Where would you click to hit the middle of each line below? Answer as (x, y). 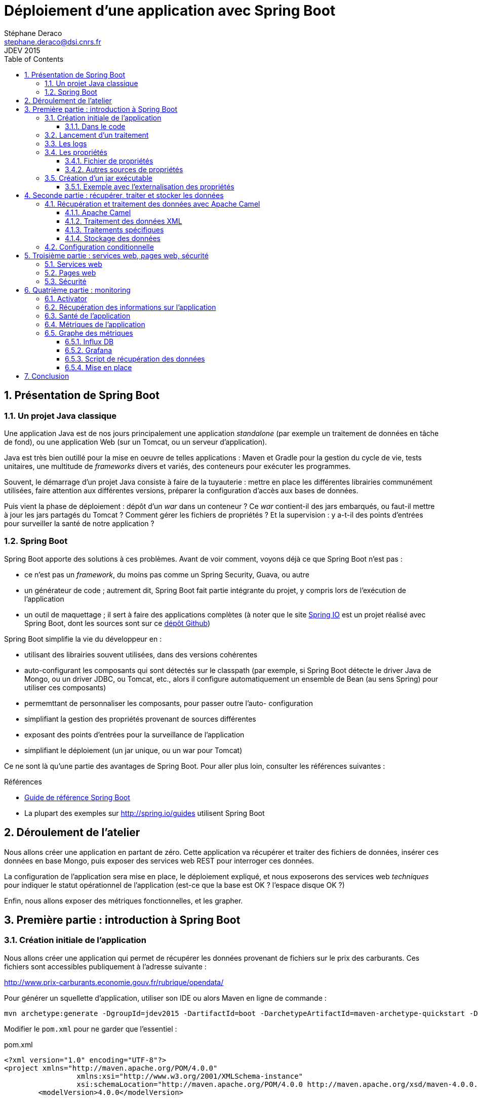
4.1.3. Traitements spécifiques (114, 229)
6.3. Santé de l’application (88, 316)
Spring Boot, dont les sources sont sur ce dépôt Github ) (117, 623)
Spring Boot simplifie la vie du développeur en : (83, 639)
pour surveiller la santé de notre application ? (79, 523)
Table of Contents (34, 59)
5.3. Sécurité (66, 281)
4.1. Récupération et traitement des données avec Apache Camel (152, 204)
